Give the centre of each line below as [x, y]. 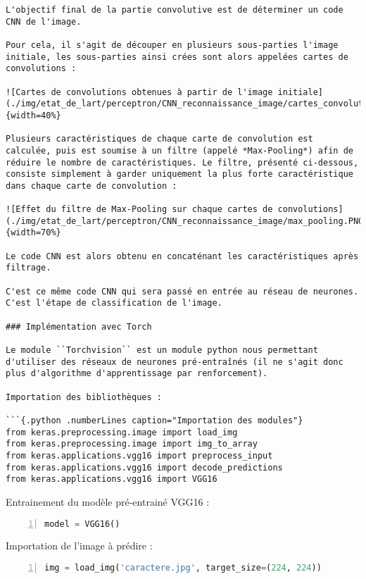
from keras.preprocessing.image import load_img [122, 432]
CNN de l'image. [44, 21]
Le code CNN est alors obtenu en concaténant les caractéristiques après [182, 256]
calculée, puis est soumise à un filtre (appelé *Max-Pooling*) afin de [179, 150]
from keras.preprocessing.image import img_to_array [132, 444]
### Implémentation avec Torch [79, 326]
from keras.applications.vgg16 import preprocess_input [139, 455]
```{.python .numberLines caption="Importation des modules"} [154, 420]
